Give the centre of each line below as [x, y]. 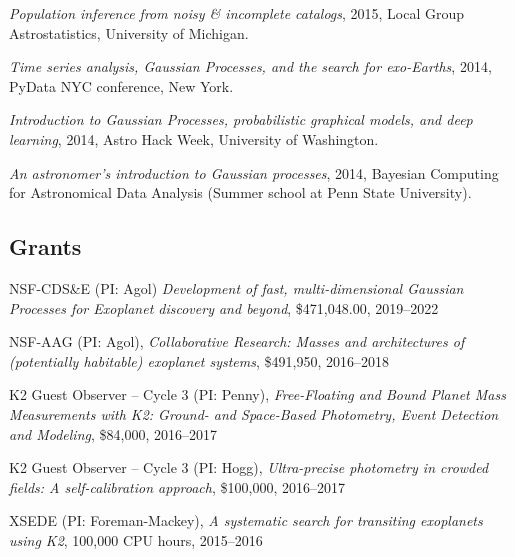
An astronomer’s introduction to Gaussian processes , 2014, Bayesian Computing [254, 172]
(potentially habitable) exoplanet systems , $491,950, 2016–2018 [199, 360]
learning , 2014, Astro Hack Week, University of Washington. [194, 138]
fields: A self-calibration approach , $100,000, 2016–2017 [177, 486]
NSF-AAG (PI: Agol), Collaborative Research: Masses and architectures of [237, 341]
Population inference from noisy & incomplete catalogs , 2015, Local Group [237, 13]
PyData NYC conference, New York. [121, 85]
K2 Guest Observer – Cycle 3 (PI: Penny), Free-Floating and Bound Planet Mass [257, 394]
